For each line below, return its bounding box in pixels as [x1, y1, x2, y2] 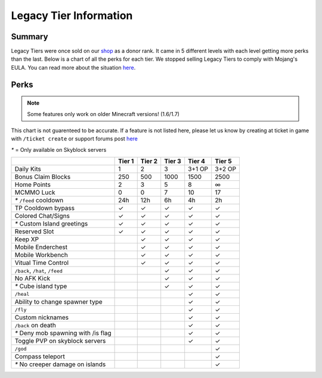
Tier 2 [140, 157, 158, 165]
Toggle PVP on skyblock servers [14, 337, 106, 345]
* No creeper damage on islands [14, 360, 106, 368]
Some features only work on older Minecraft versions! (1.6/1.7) [27, 110, 180, 117]
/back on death [14, 321, 56, 330]
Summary [11, 32, 48, 42]
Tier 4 [188, 157, 206, 165]
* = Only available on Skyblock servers [11, 146, 107, 153]
